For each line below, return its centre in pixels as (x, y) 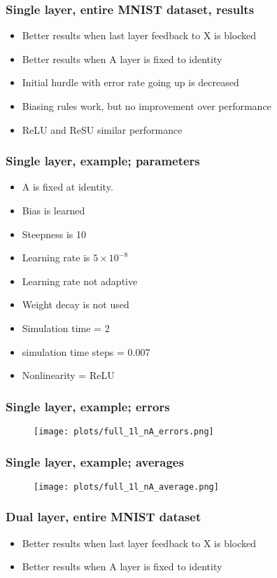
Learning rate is (56, 257)
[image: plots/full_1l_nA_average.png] (126, 487)
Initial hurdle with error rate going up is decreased (130, 82)
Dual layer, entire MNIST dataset (104, 517)
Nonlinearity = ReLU (68, 375)
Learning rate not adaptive (80, 281)
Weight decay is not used (76, 304)
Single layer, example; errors (88, 406)
